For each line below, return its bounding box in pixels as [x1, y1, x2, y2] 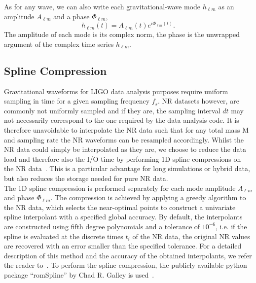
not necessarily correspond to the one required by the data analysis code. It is [4, 115, 239, 125]
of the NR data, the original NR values [132, 231, 250, 241]
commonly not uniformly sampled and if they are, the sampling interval [4, 105, 220, 115]
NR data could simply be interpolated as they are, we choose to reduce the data [4, 144, 246, 154]
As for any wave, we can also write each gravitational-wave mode [4, 1, 201, 11]
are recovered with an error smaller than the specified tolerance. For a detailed [4, 241, 242, 251]
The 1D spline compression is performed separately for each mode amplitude [4, 182, 236, 193]
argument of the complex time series [4, 38, 114, 49]
